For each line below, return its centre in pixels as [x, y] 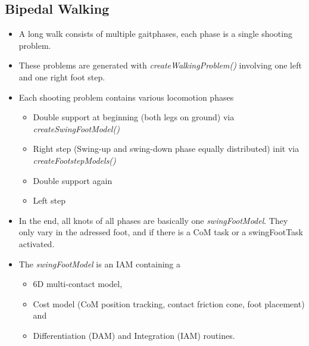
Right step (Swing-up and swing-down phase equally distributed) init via [166, 149]
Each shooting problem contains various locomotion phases [126, 97]
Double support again [73, 180]
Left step [49, 200]
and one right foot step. [62, 77]
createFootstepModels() [74, 160]
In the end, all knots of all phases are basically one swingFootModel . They [153, 220]
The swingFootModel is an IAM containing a [100, 264]
